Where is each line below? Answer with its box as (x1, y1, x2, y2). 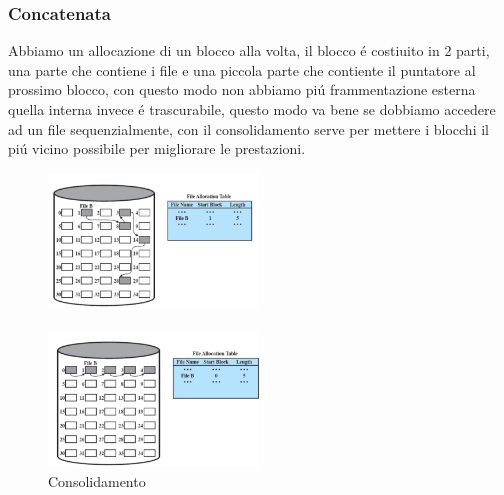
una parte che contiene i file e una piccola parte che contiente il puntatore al (8, 59, 476, 80)
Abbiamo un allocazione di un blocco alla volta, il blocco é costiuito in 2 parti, (8, 40, 490, 61)
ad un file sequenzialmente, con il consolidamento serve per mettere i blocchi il (8, 118, 489, 139)
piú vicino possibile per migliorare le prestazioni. (8, 138, 306, 159)
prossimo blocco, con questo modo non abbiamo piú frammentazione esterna (8, 79, 476, 100)
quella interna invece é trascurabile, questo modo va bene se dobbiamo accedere (8, 99, 496, 119)
